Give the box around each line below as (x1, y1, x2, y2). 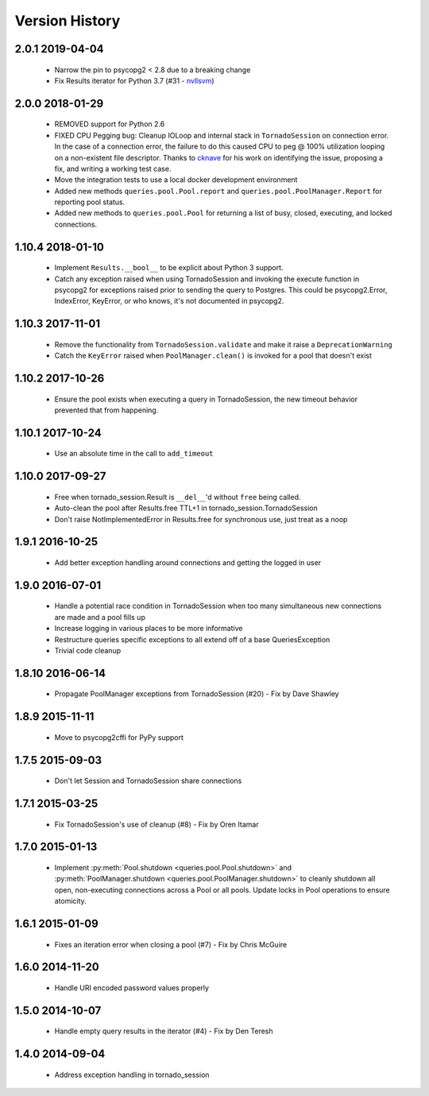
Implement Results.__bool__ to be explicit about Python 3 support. (54, 263, 284, 273)
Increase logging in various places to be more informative (54, 624, 243, 633)
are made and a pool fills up (54, 612, 146, 622)
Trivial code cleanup (54, 646, 122, 656)
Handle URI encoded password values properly (54, 983, 210, 993)
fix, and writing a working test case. (54, 164, 172, 173)
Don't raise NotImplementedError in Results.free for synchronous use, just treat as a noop (54, 514, 348, 524)
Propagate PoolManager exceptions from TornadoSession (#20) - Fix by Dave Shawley (54, 689, 339, 699)
